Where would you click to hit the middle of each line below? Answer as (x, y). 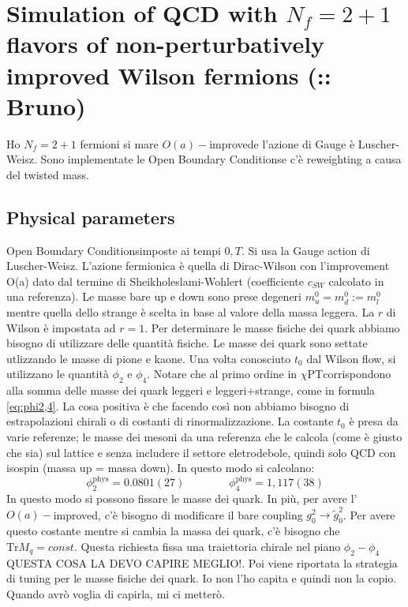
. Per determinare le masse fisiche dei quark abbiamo (272, 327)
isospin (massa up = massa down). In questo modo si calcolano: (161, 468)
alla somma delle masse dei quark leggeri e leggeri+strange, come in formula (191, 390)
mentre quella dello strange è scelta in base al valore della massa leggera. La (191, 312)
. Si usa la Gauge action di (305, 250)
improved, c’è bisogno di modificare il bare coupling (178, 514)
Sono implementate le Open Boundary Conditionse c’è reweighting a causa (221, 159)
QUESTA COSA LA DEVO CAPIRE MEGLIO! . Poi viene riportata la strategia (202, 562)
